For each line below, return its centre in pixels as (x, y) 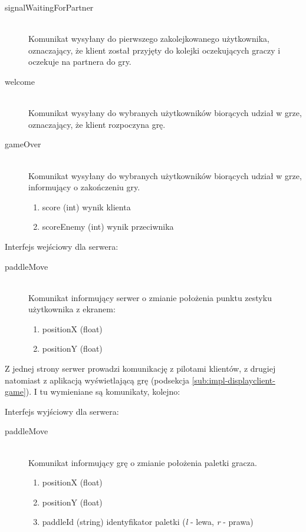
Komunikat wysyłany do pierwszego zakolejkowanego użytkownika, (149, 39)
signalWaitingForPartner (49, 7)
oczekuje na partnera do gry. (80, 62)
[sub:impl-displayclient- (233, 380)
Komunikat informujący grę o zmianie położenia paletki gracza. (143, 462)
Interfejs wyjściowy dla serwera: (62, 411)
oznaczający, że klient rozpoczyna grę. (97, 124)
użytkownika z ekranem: (72, 309)
